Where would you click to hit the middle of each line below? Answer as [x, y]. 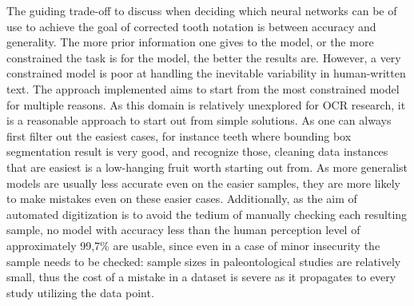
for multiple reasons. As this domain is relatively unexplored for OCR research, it [206, 104]
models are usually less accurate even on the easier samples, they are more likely [203, 183]
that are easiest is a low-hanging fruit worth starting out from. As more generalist [207, 167]
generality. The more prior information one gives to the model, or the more [190, 42]
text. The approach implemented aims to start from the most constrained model [203, 88]
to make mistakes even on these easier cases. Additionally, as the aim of [182, 199]
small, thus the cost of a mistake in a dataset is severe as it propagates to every [201, 277]
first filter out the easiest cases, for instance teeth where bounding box [179, 135]
